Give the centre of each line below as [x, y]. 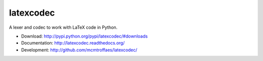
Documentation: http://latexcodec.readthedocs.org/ [73, 43]
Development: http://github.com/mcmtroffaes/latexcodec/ [79, 50]
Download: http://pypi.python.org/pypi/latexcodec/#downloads [85, 36]
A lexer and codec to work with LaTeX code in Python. [63, 27]
